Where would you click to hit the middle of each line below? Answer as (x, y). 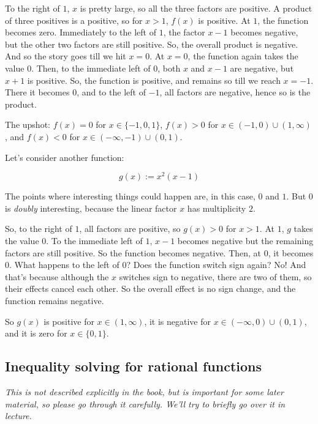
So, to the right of (39, 229)
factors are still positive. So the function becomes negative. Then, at (133, 252)
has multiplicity (217, 208)
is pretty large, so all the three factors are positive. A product (196, 8)
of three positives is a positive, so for (74, 20)
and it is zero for (36, 333)
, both (169, 68)
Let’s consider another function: (65, 157)
